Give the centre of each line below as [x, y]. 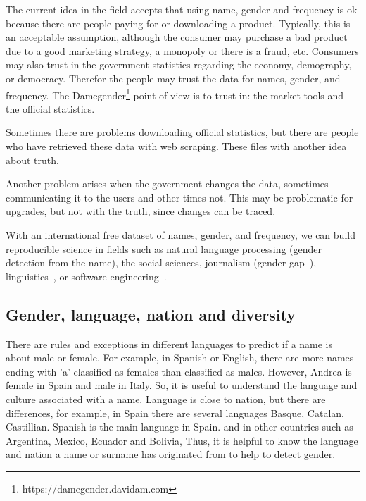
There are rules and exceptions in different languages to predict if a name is [169, 344]
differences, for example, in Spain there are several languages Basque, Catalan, [175, 413]
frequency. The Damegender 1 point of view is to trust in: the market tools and [175, 94]
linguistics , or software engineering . [86, 276]
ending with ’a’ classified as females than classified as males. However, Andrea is [179, 371]
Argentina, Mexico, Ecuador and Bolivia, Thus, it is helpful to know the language [182, 440]
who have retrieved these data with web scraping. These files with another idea [176, 146]
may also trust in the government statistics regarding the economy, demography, [179, 64]
